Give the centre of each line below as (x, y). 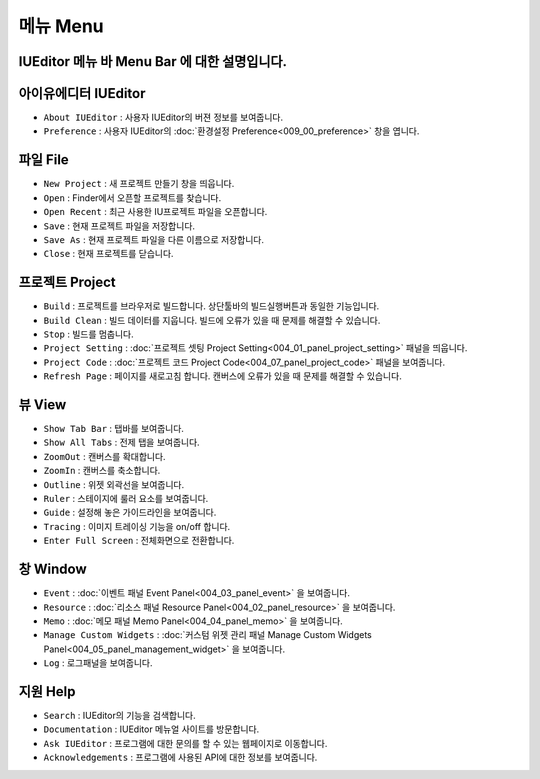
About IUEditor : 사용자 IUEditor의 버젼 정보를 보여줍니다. (163, 117)
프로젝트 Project (67, 282)
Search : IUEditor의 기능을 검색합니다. (119, 715)
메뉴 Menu (61, 26)
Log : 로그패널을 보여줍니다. (98, 663)
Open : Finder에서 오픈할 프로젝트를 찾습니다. (132, 197)
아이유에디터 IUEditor (82, 93)
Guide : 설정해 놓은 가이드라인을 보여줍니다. (130, 512)
